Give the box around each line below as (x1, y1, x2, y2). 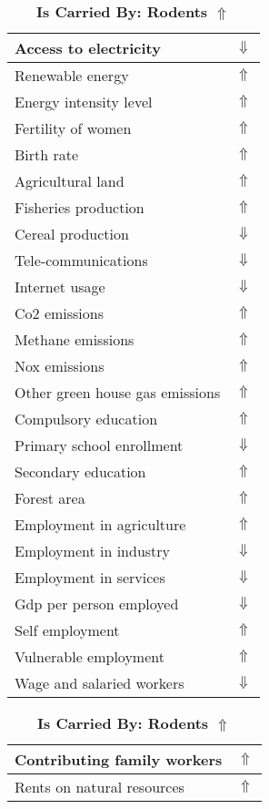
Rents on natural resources (15, 776, 184, 797)
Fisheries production (15, 197, 144, 218)
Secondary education (15, 461, 146, 482)
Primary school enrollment (15, 435, 184, 456)
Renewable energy (15, 65, 129, 86)
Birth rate (15, 144, 79, 165)
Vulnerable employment (15, 646, 164, 667)
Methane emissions (15, 329, 134, 350)
